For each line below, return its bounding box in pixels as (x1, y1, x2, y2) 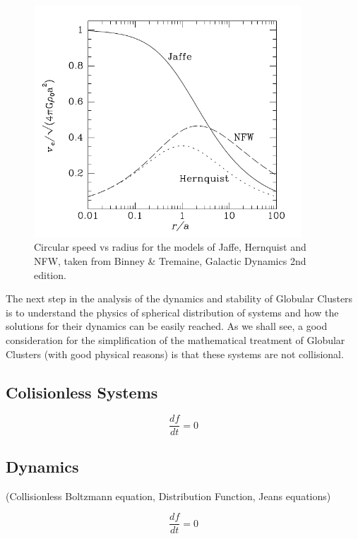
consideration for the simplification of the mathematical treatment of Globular (6, 332, 345, 347)
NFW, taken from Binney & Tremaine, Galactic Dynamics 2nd (34, 253, 306, 268)
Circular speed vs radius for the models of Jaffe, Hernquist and (34, 239, 306, 254)
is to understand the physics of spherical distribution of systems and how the (6, 304, 339, 319)
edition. (34, 267, 66, 282)
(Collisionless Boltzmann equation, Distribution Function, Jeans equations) (6, 488, 331, 503)
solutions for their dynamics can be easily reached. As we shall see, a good (6, 319, 328, 333)
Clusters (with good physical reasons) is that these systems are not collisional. (6, 346, 344, 361)
